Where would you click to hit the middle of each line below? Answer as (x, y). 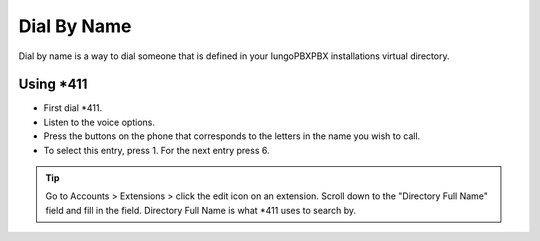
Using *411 (53, 84)
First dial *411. (73, 108)
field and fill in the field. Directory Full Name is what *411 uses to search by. (201, 210)
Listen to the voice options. (99, 122)
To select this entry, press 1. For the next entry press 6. (156, 150)
